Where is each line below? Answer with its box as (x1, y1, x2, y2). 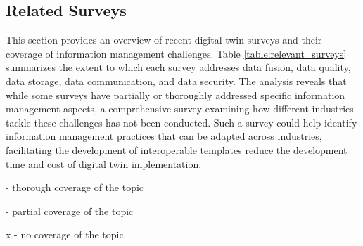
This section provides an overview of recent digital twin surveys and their (6, 32, 322, 47)
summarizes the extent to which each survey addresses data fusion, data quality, (6, 60, 351, 75)
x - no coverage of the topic (6, 227, 124, 242)
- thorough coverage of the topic (6, 180, 144, 195)
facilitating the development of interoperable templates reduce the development (6, 142, 348, 157)
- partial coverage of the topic (6, 203, 134, 218)
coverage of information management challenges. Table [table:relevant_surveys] (6, 46, 347, 60)
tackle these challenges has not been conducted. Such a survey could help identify (6, 115, 357, 129)
